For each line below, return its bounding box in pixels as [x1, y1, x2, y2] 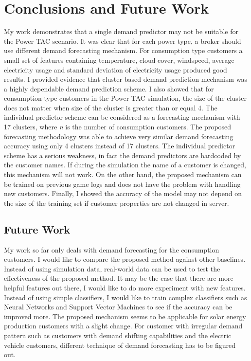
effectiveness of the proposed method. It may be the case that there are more [4, 273, 233, 283]
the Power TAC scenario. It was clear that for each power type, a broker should [4, 36, 241, 46]
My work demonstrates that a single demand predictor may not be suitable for [4, 26, 238, 36]
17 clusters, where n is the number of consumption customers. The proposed [4, 122, 232, 132]
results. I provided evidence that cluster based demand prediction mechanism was [4, 74, 247, 84]
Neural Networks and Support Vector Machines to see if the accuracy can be [4, 302, 233, 312]
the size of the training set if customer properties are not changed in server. [4, 198, 229, 208]
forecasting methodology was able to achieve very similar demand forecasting [4, 131, 233, 141]
